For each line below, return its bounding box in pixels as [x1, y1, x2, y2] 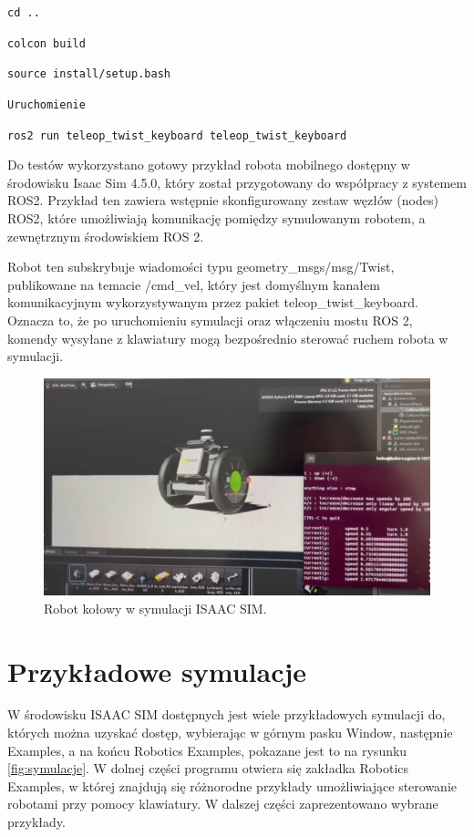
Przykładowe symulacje [7, 652, 307, 689]
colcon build [7, 36, 86, 50]
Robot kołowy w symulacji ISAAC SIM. [44, 598, 267, 617]
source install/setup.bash [7, 67, 170, 81]
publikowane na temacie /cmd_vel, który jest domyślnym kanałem [7, 274, 380, 294]
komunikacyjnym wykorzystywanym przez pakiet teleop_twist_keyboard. [7, 293, 418, 312]
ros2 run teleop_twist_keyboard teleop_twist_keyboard [7, 129, 347, 142]
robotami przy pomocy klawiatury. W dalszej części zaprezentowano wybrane [7, 794, 438, 813]
